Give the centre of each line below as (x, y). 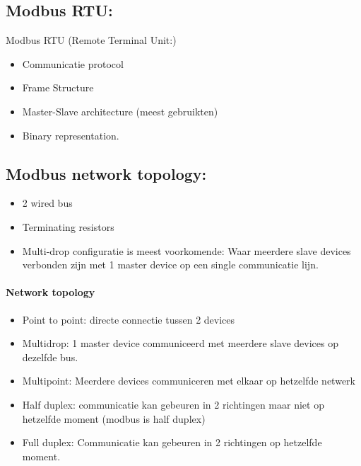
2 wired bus (47, 203)
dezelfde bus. (50, 357)
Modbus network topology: (106, 173)
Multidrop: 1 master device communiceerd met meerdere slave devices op (180, 343)
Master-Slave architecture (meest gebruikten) (120, 111)
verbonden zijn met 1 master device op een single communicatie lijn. (170, 265)
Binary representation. (71, 135)
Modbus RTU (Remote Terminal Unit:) (91, 40)
